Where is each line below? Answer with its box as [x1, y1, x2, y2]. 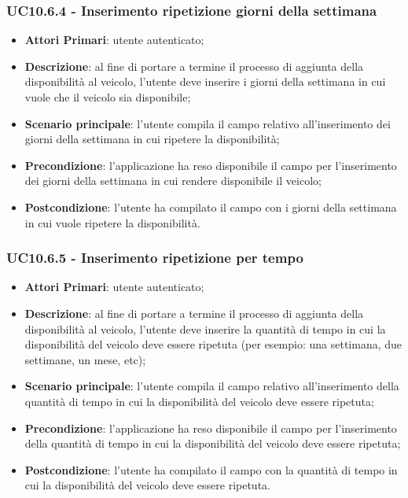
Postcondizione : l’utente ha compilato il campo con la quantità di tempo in [24, 461, 398, 478]
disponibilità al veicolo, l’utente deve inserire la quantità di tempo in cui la [24, 320, 386, 337]
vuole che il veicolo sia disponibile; [24, 89, 191, 105]
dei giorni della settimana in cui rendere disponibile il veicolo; [24, 172, 322, 189]
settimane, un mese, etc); [24, 351, 146, 367]
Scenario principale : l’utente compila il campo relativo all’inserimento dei [24, 115, 391, 131]
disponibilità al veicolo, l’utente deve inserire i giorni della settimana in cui [24, 73, 386, 90]
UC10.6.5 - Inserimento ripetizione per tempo [6, 248, 303, 267]
